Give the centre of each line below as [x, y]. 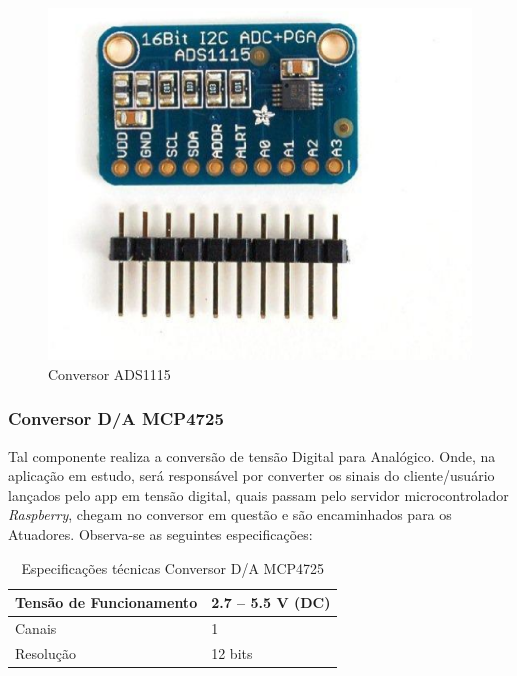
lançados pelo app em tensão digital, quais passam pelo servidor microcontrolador [258, 494]
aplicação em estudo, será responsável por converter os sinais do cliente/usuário [251, 475]
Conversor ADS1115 [109, 373]
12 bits [232, 652]
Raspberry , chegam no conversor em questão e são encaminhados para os [230, 514]
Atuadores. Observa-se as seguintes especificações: [160, 534]
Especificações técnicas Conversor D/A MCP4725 [173, 567]
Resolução [45, 652]
